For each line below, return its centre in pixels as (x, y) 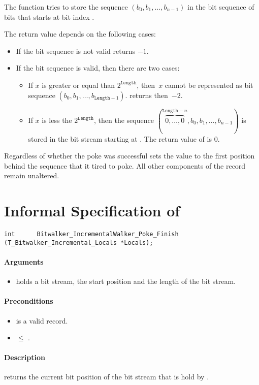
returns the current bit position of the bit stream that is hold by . (107, 377)
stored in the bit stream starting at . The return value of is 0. (124, 138)
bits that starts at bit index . (49, 17)
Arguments (24, 261)
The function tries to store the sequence (66, 7)
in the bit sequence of (221, 7)
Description (25, 357)
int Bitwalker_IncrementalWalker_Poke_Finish (91, 234)
